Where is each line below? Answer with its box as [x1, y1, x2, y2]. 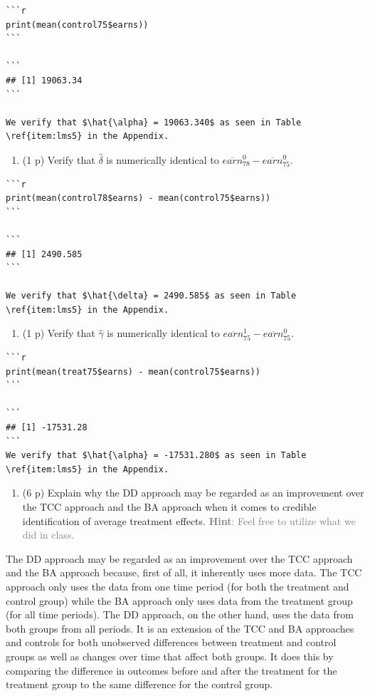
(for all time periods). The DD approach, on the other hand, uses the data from [6, 607, 354, 622]
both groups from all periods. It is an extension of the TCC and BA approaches [6, 620, 354, 635]
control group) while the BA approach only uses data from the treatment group [6, 593, 353, 608]
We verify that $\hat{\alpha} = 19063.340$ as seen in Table [6, 117, 302, 128]
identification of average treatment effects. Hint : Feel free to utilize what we [22, 513, 356, 528]
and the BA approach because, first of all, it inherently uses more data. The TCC [6, 565, 362, 580]
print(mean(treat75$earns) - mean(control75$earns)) [6, 366, 260, 377]
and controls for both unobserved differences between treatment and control [6, 635, 337, 650]
